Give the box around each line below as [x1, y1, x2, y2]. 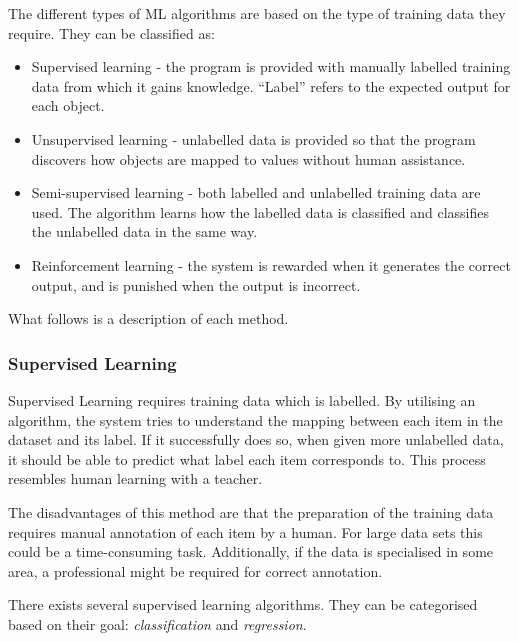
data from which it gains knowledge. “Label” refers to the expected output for [31, 75, 511, 96]
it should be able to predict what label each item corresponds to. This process [8, 448, 486, 469]
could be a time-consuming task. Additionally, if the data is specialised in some [8, 541, 494, 562]
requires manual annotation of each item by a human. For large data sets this [8, 521, 483, 542]
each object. [31, 95, 105, 116]
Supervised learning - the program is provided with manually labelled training [31, 56, 511, 77]
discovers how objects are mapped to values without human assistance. [31, 148, 466, 169]
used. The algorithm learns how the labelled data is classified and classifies [31, 201, 490, 222]
